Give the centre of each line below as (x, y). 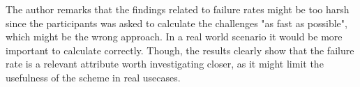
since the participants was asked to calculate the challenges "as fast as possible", (177, 23)
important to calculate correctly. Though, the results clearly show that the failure (180, 50)
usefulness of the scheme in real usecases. (93, 77)
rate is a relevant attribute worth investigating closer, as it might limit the (165, 64)
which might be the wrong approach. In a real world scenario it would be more (174, 37)
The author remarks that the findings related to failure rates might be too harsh (178, 9)
